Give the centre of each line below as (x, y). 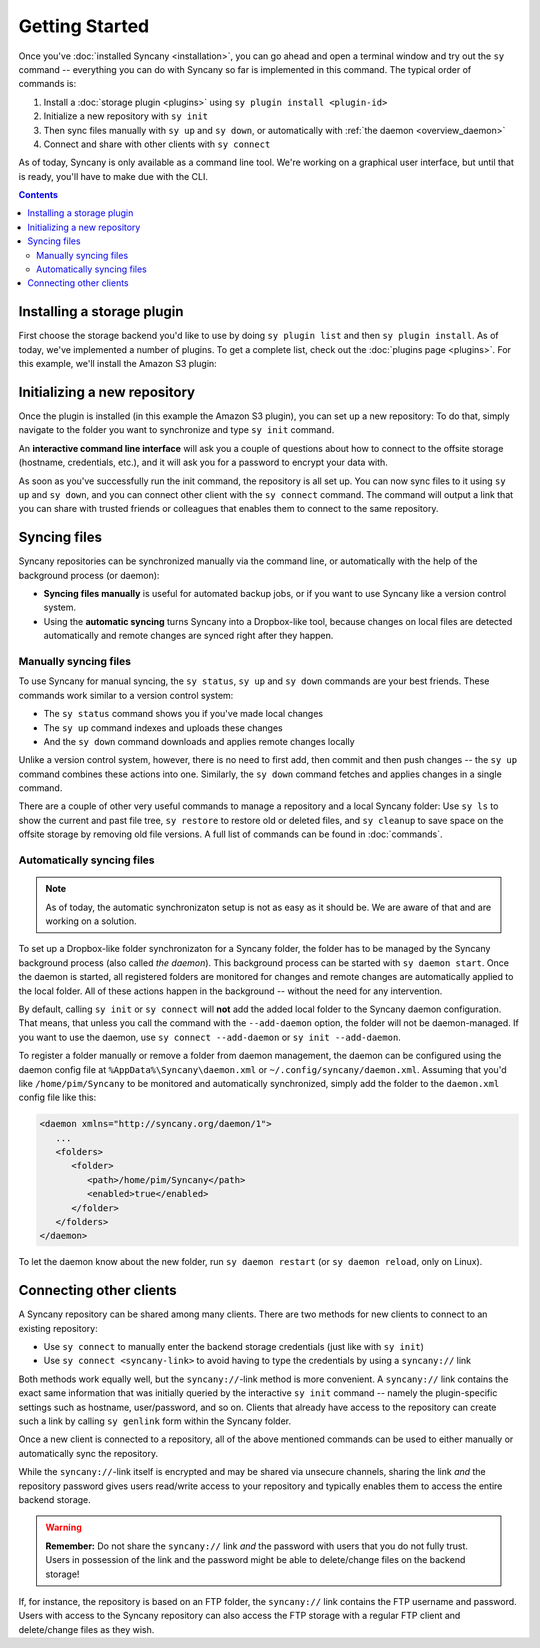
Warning (63, 1527)
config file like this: (57, 1097)
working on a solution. (91, 921)
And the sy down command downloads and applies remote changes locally (199, 741)
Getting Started (84, 26)
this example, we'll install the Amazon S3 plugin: (117, 364)
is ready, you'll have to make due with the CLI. (113, 176)
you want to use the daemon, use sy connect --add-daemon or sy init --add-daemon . (210, 1037)
